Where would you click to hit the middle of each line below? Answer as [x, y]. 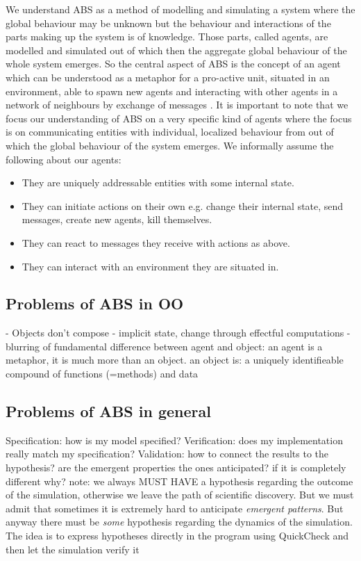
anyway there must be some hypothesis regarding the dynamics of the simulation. [179, 522]
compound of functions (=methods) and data [102, 374]
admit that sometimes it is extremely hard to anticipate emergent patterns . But [175, 508]
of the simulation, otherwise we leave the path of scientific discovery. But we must [180, 495]
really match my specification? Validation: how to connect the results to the [167, 454]
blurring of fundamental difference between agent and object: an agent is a [164, 346]
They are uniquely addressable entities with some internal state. [158, 182]
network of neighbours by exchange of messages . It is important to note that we [177, 105]
